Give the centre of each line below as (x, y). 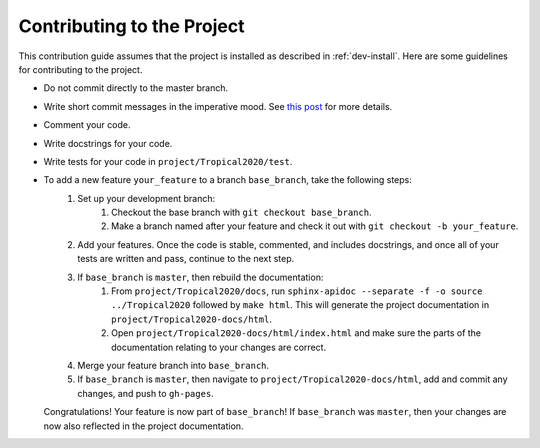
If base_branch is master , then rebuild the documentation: (200, 277)
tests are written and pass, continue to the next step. (186, 259)
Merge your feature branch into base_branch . (173, 365)
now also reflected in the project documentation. (143, 426)
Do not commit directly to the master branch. (136, 88)
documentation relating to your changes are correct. (219, 347)
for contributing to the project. (80, 69)
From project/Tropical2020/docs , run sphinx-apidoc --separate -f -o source (297, 291)
